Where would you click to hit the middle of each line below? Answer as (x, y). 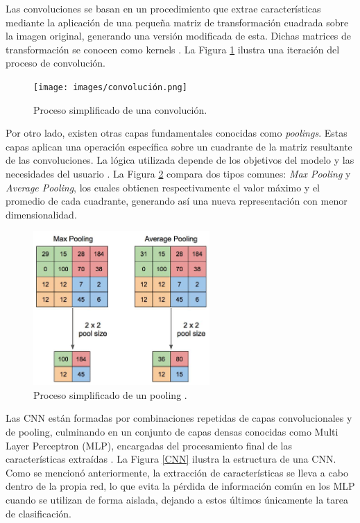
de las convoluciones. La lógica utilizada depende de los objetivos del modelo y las (180, 160)
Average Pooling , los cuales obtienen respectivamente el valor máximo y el (163, 187)
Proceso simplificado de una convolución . (120, 109)
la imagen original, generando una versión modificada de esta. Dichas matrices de (179, 36)
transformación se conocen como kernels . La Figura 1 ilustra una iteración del (173, 49)
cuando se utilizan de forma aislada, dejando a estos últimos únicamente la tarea (177, 500)
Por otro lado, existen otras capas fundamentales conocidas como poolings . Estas (177, 133)
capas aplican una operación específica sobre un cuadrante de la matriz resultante (179, 146)
